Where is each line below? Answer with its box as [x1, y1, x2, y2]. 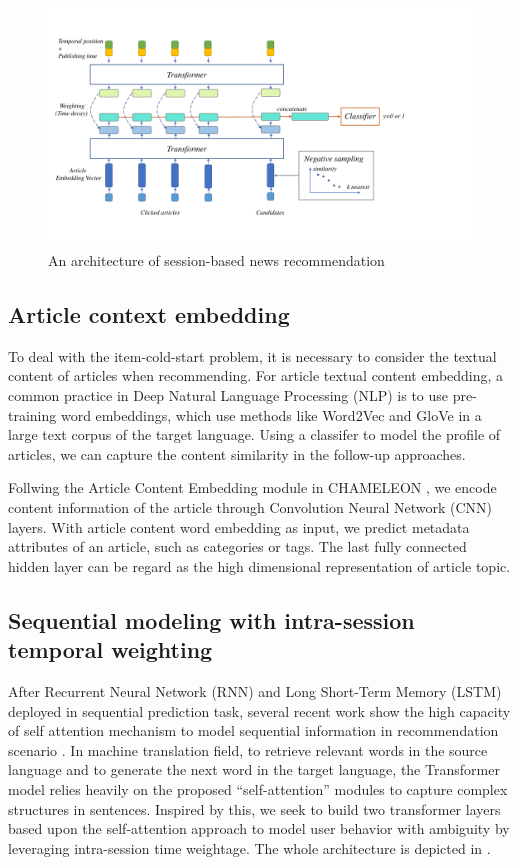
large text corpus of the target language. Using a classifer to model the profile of [8, 424, 501, 445]
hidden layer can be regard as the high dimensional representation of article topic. [8, 555, 511, 576]
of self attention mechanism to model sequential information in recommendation [8, 720, 499, 741]
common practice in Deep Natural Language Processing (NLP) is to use [8, 385, 449, 406]
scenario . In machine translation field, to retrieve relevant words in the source [8, 739, 488, 760]
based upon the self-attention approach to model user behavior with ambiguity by [8, 818, 510, 839]
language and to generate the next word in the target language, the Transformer [8, 759, 500, 780]
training [8, 404, 57, 425]
